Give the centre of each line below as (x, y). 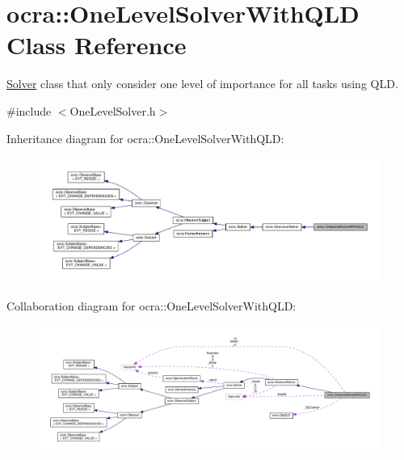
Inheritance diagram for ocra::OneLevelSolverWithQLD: (145, 138)
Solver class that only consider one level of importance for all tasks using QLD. (202, 84)
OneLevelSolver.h (113, 110)
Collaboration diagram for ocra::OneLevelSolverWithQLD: (151, 305)
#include (29, 110)
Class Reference (97, 45)
